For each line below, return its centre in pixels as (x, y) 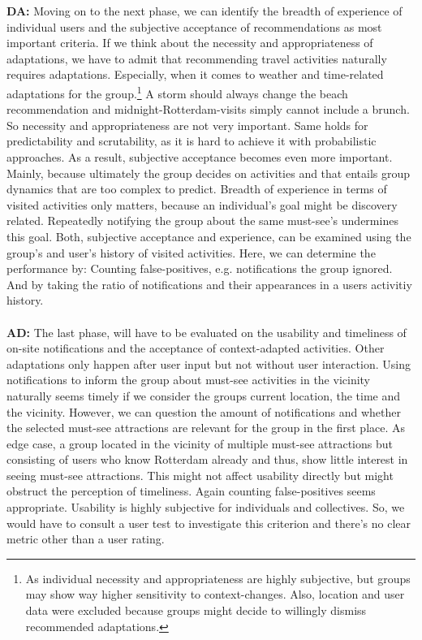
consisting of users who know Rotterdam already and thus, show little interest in (207, 459)
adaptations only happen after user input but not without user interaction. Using (209, 363)
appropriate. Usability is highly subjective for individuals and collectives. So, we (206, 507)
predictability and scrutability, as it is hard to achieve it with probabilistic (192, 141)
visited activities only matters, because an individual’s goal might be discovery (202, 204)
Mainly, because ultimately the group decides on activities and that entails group (209, 173)
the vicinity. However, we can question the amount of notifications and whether (204, 411)
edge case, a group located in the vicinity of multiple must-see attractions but (200, 443)
